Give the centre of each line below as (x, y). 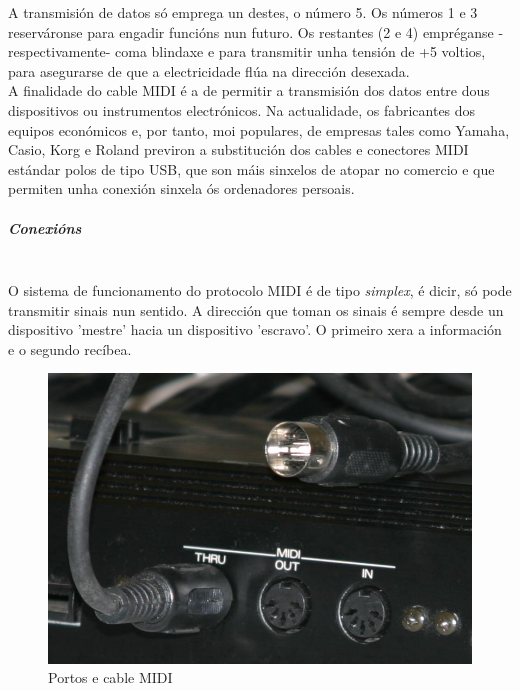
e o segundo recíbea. (70, 348)
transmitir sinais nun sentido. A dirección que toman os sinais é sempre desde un (256, 309)
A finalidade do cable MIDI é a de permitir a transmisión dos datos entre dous (249, 90)
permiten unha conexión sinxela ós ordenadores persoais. (181, 188)
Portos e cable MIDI (110, 677)
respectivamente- (59, 51)
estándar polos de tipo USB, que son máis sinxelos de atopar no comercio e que (251, 168)
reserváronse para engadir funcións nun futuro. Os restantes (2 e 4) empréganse (251, 31)
